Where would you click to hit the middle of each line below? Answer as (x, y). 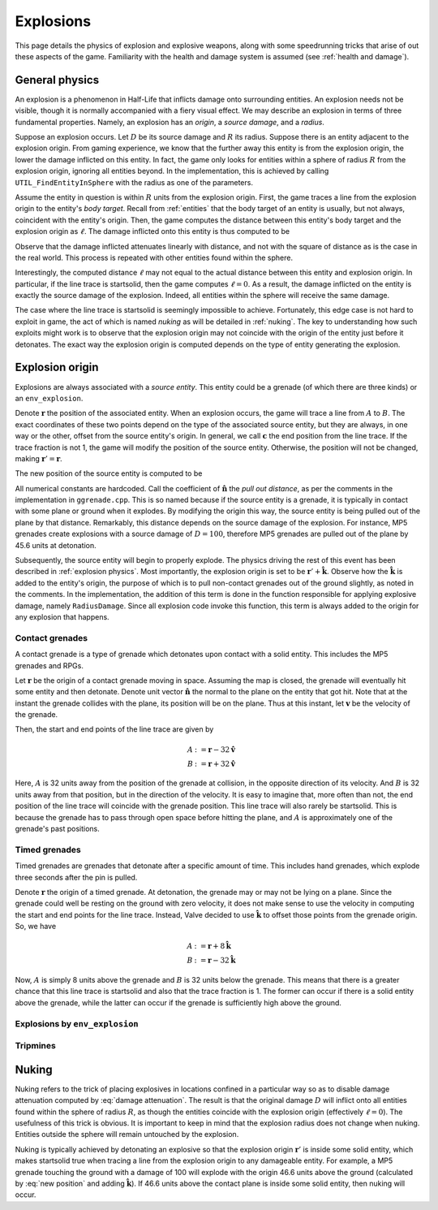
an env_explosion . (49, 398)
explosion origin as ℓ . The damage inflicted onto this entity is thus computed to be (152, 231)
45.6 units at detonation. (56, 545)
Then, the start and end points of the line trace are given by (114, 729)
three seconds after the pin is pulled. (76, 877)
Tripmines (35, 1046)
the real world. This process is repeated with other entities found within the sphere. (154, 257)
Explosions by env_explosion (77, 1023)
